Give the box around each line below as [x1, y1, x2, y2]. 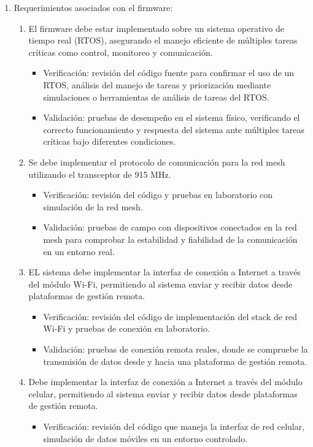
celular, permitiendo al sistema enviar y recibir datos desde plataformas [28, 387, 298, 400]
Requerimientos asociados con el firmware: [14, 1, 173, 13]
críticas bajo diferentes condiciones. [43, 135, 176, 148]
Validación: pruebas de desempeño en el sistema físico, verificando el [43, 111, 300, 124]
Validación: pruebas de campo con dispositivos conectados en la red [43, 221, 297, 234]
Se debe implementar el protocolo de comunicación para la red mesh [28, 155, 285, 168]
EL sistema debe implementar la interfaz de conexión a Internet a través [28, 266, 301, 278]
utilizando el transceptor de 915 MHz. [28, 167, 171, 180]
